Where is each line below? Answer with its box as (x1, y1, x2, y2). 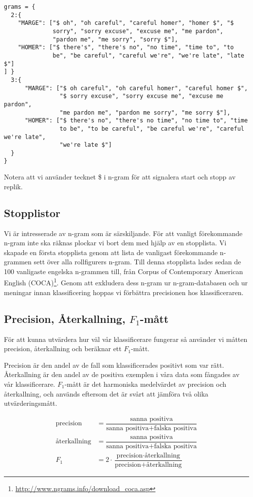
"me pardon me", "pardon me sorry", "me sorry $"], (59, 109, 231, 116)
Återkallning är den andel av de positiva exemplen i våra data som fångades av (4, 369, 240, 379)
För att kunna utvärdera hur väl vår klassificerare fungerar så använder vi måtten (4, 334, 248, 344)
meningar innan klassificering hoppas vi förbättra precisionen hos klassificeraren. (4, 287, 244, 297)
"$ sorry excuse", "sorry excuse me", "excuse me (59, 93, 224, 100)
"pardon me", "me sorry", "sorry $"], (53, 36, 178, 43)
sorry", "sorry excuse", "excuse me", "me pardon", (53, 27, 224, 35)
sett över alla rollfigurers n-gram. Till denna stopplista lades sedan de (34, 257, 241, 267)
